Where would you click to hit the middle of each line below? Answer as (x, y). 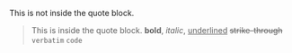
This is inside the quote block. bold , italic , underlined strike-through (157, 30)
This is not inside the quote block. (72, 13)
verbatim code (57, 40)
